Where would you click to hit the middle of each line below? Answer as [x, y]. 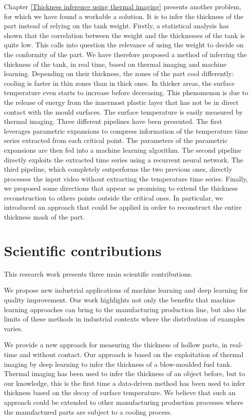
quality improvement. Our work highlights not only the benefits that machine [120, 299]
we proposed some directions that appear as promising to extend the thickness [121, 188]
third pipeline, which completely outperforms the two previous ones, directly [118, 169]
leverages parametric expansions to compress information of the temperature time [126, 130]
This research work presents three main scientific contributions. [98, 273]
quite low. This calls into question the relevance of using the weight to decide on [124, 45]
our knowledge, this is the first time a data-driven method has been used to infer [125, 383]
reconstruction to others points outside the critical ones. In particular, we [114, 197]
